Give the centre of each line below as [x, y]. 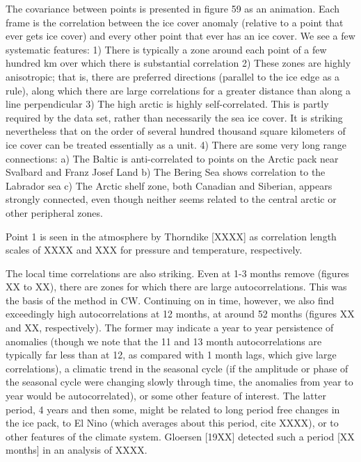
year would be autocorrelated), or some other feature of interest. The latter [166, 396]
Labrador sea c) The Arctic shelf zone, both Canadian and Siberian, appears [169, 185]
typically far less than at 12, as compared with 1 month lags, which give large [171, 355]
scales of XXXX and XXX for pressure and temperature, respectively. [154, 250]
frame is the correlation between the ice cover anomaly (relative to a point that [175, 22]
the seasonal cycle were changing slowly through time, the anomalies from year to [179, 382]
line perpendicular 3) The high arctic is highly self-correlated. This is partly [167, 104]
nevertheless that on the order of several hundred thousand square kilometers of [176, 131]
